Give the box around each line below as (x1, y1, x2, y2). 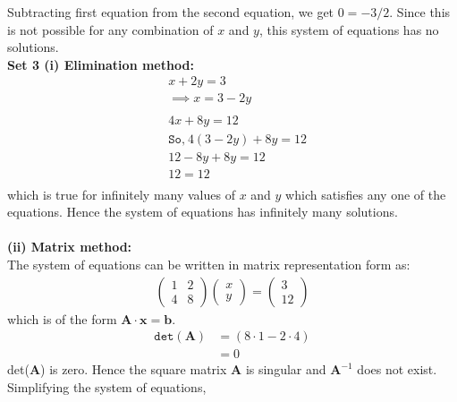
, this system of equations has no (258, 20, 439, 38)
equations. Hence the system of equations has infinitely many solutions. (7, 202, 398, 221)
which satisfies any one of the (285, 184, 446, 203)
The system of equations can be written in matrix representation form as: (7, 255, 410, 273)
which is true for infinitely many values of (7, 184, 235, 203)
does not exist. (357, 360, 437, 379)
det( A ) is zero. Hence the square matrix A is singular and (7, 360, 326, 379)
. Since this (389, 3, 451, 21)
